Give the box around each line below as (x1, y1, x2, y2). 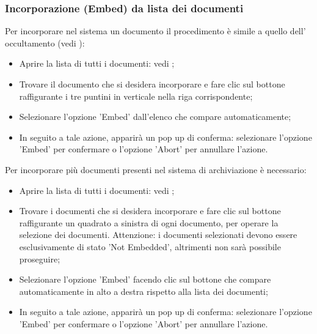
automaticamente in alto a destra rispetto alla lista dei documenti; (19, 284, 268, 297)
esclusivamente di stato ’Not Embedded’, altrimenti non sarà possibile (19, 240, 281, 253)
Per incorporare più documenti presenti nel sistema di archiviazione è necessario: (5, 163, 307, 176)
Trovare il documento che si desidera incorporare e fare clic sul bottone (19, 78, 285, 90)
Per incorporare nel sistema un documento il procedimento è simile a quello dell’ (5, 24, 306, 37)
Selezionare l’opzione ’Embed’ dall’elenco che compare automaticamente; (19, 110, 291, 123)
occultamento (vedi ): (5, 36, 85, 49)
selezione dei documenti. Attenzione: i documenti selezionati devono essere (19, 228, 297, 241)
